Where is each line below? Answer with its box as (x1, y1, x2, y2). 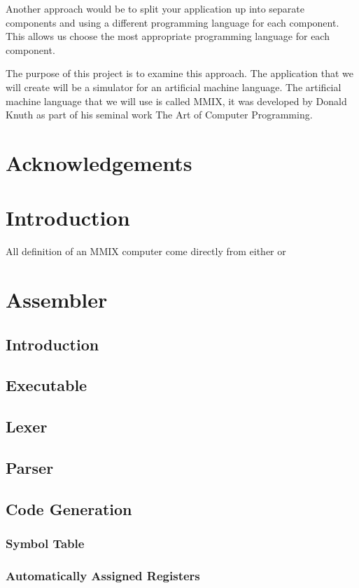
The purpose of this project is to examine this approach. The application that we (6, 66, 354, 81)
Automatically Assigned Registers (6, 566, 200, 584)
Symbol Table (6, 535, 85, 552)
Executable (6, 374, 87, 396)
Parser (6, 456, 54, 478)
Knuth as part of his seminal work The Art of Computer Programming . (6, 107, 313, 122)
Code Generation (6, 498, 132, 519)
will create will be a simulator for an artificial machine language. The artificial (6, 79, 342, 94)
